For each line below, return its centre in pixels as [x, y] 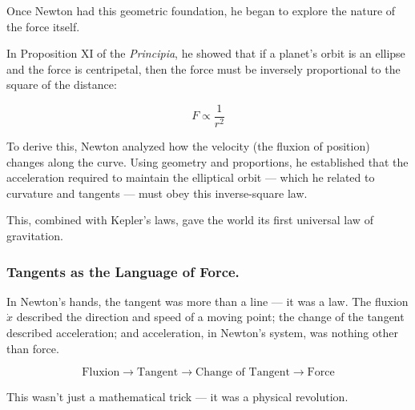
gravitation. [35, 235]
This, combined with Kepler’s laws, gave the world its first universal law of [190, 220]
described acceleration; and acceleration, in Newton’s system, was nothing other [202, 332]
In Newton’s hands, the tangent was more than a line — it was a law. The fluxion [207, 301]
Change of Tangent [243, 373]
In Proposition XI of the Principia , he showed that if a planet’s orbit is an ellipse [206, 53]
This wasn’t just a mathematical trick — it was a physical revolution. [177, 397]
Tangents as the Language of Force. [123, 271]
